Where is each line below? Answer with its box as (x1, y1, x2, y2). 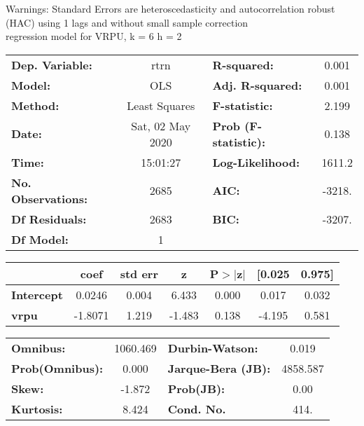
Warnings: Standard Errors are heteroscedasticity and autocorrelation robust (6, 1, 335, 15)
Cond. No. (167, 400, 226, 417)
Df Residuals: (11, 210, 87, 227)
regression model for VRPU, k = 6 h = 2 (6, 29, 182, 43)
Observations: (11, 190, 88, 207)
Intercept (11, 286, 63, 303)
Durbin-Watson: (167, 339, 258, 356)
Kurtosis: (11, 400, 63, 417)
